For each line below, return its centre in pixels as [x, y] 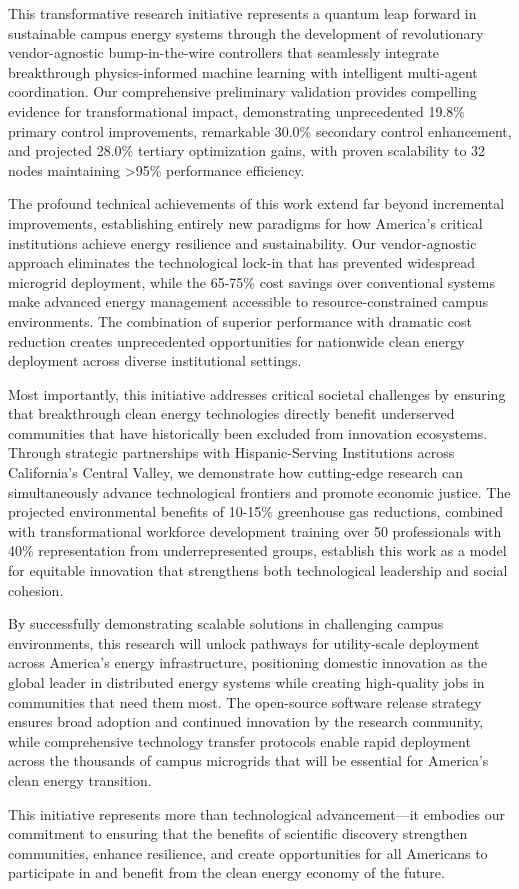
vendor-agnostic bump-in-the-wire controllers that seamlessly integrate [224, 52]
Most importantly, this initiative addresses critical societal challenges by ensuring [257, 393]
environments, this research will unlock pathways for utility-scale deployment [244, 642]
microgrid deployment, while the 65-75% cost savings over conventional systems [252, 281]
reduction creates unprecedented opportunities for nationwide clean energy [236, 340]
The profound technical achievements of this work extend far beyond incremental [256, 203]
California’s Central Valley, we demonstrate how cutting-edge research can [236, 472]
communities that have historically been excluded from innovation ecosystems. [248, 432]
